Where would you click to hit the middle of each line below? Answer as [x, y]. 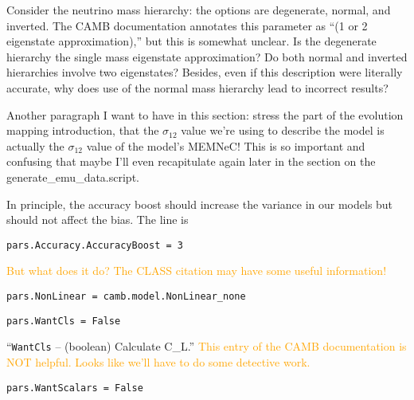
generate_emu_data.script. [73, 176]
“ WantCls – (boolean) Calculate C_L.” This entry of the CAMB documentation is [207, 346]
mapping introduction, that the [83, 130]
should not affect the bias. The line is [98, 220]
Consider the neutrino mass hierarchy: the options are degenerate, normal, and [199, 10]
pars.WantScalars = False [75, 388]
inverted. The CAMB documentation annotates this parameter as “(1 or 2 [187, 25]
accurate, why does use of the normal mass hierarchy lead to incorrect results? [197, 87]
